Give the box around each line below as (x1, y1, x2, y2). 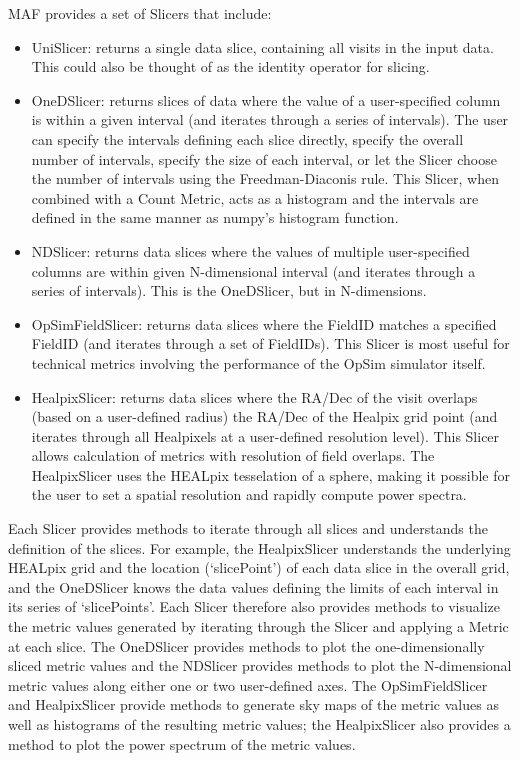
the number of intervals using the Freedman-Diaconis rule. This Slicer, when (31, 168, 499, 189)
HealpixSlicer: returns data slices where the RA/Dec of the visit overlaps (31, 386, 478, 407)
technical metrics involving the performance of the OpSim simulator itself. (31, 352, 486, 373)
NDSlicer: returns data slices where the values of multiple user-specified (31, 240, 470, 261)
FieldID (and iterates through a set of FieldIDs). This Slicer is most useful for (31, 333, 510, 354)
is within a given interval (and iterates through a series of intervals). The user (31, 109, 509, 130)
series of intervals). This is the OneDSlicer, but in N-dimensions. (31, 280, 427, 301)
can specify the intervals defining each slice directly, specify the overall (31, 128, 464, 149)
